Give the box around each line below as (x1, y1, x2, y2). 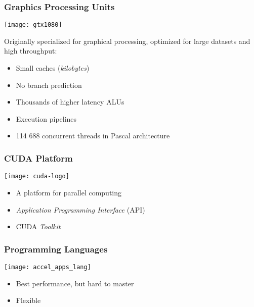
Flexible (16, 295, 41, 305)
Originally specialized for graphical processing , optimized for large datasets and (4, 35, 250, 46)
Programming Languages (4, 242, 108, 255)
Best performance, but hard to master (16, 278, 134, 288)
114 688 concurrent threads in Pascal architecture (16, 130, 170, 141)
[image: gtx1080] (4, 21, 62, 29)
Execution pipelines (16, 113, 77, 124)
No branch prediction (16, 79, 82, 90)
